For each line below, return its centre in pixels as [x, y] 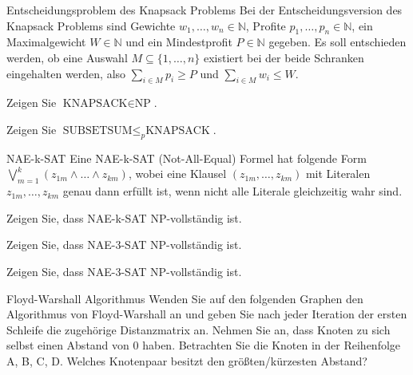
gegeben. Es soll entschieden [338, 42]
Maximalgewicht [46, 42]
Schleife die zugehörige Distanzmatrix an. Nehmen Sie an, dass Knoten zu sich [199, 329]
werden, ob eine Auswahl [67, 57]
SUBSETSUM [97, 130]
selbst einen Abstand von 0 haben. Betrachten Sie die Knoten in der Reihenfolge [204, 345]
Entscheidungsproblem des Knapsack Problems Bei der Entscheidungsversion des [205, 10]
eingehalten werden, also [66, 73]
